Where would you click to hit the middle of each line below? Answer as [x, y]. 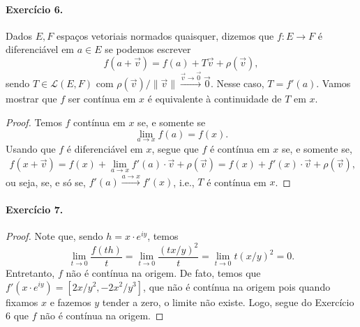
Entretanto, [30, 272]
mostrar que [31, 99]
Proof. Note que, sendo [54, 235]
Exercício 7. [35, 209]
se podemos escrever [148, 49]
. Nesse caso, [237, 83]
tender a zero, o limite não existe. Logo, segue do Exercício [228, 302]
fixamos [22, 302]
